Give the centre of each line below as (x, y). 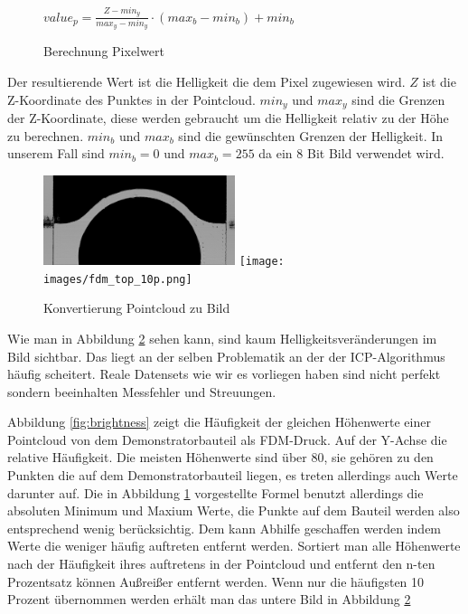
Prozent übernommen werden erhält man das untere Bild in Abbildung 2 (209, 599)
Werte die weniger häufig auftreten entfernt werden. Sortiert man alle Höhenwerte (234, 546)
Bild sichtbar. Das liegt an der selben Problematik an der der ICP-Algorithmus (226, 356)
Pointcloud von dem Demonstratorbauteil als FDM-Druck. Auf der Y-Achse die (227, 439)
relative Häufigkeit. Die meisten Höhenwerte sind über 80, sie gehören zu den (220, 457)
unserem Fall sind (56, 153)
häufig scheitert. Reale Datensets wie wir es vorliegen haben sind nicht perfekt (224, 374)
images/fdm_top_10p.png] (118, 279)
